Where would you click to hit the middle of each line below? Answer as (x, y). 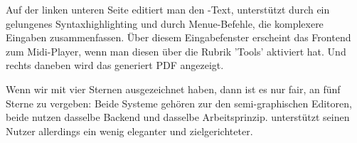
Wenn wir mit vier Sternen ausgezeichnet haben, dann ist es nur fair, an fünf (173, 89)
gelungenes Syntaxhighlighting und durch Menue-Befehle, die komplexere (165, 23)
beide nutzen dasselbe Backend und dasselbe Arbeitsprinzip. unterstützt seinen (178, 117)
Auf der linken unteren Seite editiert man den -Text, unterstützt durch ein (168, 9)
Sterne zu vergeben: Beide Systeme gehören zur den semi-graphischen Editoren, (179, 103)
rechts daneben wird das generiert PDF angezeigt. (115, 65)
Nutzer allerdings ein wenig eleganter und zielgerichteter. (129, 131)
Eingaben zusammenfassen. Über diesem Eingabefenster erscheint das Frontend (178, 37)
